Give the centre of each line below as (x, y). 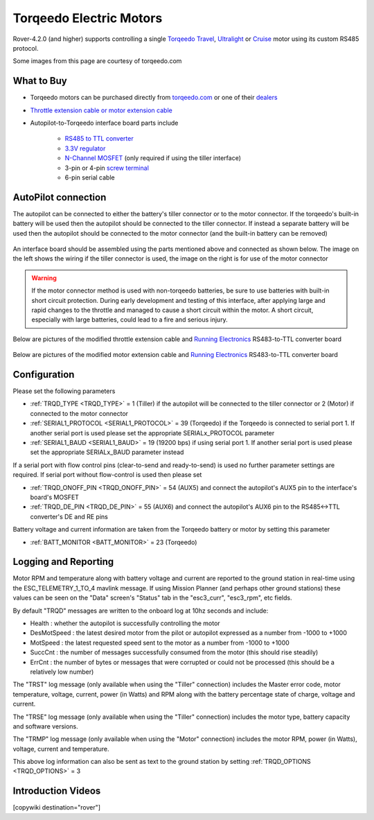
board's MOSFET (55, 497)
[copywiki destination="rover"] (56, 808)
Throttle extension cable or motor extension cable (101, 110)
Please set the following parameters (64, 391)
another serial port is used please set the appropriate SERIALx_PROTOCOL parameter (152, 433)
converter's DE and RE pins (69, 516)
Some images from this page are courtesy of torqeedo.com (97, 61)
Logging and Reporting (63, 562)
